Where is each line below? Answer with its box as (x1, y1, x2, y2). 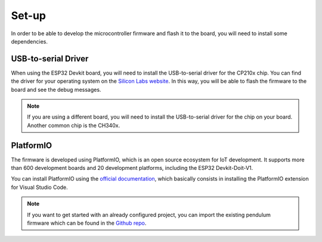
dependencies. (11, 38, 48, 45)
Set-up (11, 9, 46, 22)
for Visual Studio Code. (11, 184, 68, 191)
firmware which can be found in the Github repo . (27, 219, 147, 227)
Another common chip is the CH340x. (27, 122, 120, 129)
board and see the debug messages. (11, 86, 101, 93)
